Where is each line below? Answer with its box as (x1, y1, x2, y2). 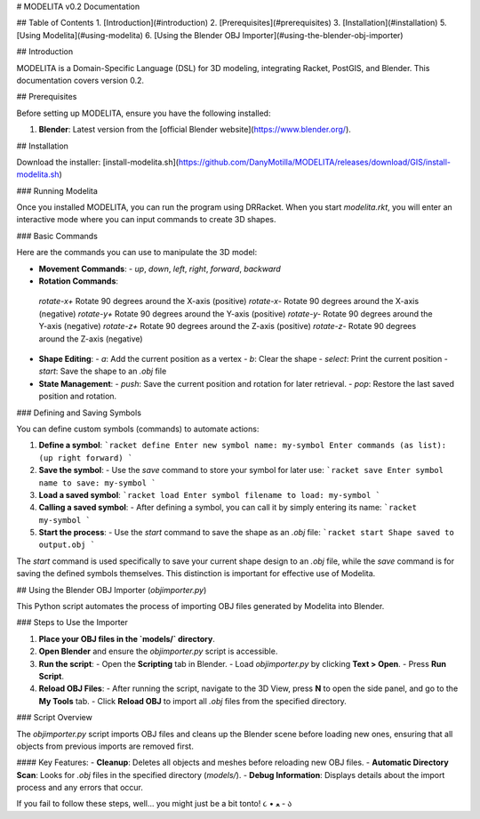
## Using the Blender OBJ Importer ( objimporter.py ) (16, 584, 207, 595)
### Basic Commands (16, 230, 98, 241)
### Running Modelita (16, 185, 98, 196)
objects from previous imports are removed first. (16, 741, 195, 751)
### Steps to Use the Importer (16, 617, 129, 628)
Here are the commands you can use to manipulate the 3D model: (16, 247, 258, 258)
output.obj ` (38, 540, 96, 550)
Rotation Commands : (38, 276, 119, 286)
